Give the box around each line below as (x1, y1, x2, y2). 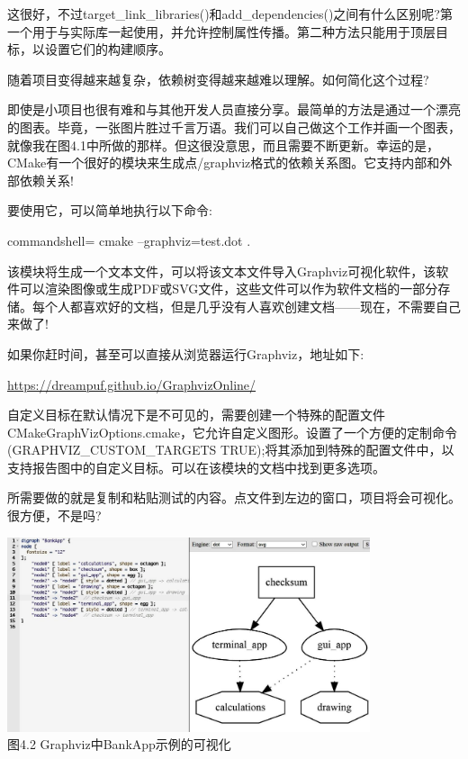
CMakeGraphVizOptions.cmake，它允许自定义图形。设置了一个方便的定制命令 (7, 422, 457, 441)
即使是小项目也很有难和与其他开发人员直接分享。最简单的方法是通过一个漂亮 (7, 100, 461, 119)
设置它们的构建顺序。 (44, 40, 171, 59)
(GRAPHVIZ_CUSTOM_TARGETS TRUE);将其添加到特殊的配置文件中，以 (7, 440, 454, 459)
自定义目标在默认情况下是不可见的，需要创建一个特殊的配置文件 (7, 405, 385, 424)
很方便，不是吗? (7, 506, 102, 525)
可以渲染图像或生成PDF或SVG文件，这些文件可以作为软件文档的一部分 (19, 279, 438, 298)
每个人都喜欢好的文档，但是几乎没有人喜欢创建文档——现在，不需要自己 (31, 296, 461, 315)
